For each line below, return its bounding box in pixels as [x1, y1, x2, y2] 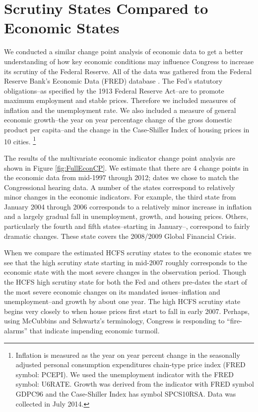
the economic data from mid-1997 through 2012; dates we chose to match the [4, 172, 239, 183]
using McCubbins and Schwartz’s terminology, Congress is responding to [4, 315, 225, 326]
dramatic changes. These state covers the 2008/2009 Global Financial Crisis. [4, 230, 236, 241]
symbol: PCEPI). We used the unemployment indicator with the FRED [15, 369, 234, 379]
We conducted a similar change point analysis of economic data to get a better [4, 46, 243, 57]
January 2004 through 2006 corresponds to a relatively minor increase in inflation [4, 201, 252, 211]
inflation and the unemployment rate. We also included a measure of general [4, 104, 236, 115]
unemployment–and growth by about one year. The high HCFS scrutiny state [4, 296, 241, 307]
